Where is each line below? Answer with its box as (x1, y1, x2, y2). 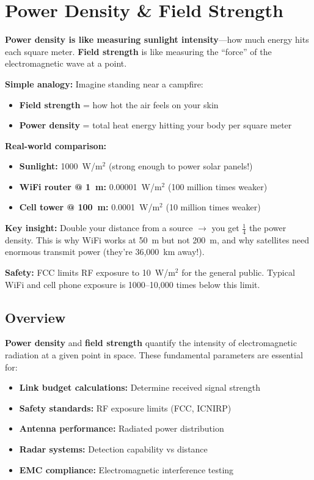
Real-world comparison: (5, 139, 107, 152)
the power (249, 221, 287, 234)
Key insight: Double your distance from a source (5, 221, 193, 234)
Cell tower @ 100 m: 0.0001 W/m (19, 201, 160, 213)
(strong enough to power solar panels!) (108, 160, 253, 172)
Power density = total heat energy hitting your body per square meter (19, 119, 292, 131)
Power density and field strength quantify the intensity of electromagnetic (5, 336, 297, 349)
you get (211, 221, 239, 234)
